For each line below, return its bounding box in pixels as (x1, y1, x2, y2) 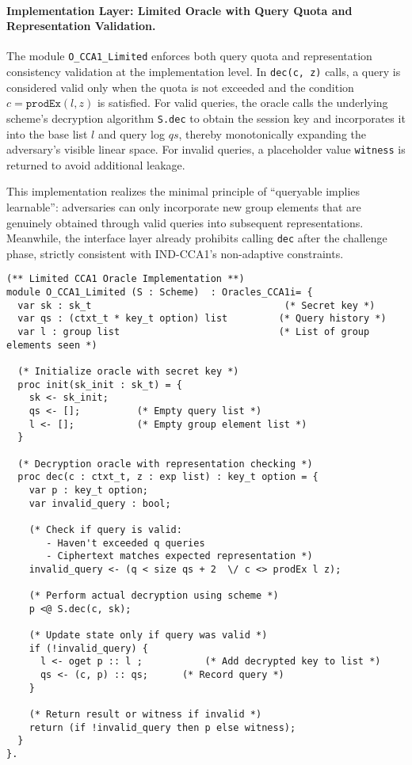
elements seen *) (6, 339, 97, 351)
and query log (97, 125, 165, 142)
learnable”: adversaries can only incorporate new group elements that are (6, 198, 361, 215)
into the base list (6, 125, 88, 142)
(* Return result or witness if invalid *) (29, 709, 262, 721)
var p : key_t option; (29, 484, 148, 496)
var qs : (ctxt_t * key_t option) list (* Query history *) (17, 313, 387, 325)
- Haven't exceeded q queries (46, 537, 205, 549)
